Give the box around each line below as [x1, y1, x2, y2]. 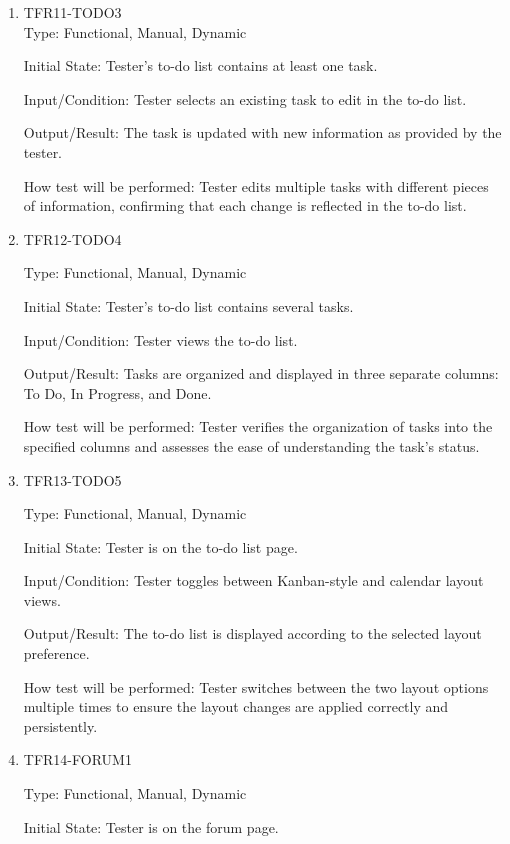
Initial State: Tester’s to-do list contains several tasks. [23, 295, 354, 316]
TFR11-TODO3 [23, 2, 122, 22]
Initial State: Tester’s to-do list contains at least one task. [23, 55, 378, 76]
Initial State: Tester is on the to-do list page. [23, 536, 298, 557]
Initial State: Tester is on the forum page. [23, 816, 279, 837]
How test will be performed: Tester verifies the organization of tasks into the [23, 416, 493, 437]
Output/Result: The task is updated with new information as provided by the [23, 122, 502, 143]
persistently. [23, 715, 98, 736]
